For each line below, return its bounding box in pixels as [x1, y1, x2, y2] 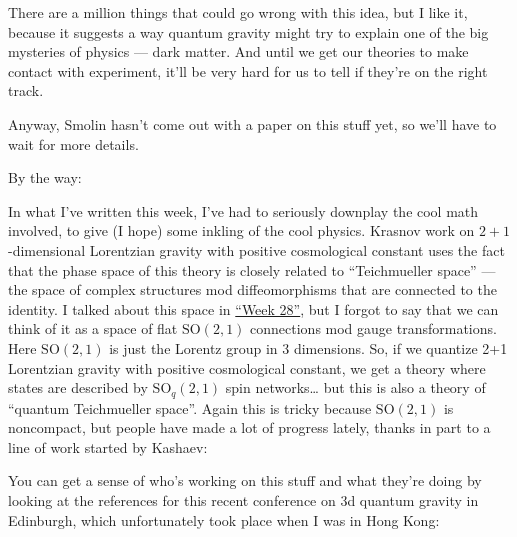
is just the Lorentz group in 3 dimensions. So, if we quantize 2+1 [109, 337, 508, 358]
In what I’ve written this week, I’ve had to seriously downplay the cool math [8, 200, 479, 221]
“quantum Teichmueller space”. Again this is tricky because [8, 397, 372, 418]
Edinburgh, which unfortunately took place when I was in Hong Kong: [8, 509, 440, 530]
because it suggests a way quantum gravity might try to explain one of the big [8, 21, 489, 42]
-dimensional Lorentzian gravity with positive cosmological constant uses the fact [8, 239, 505, 260]
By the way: [8, 167, 82, 188]
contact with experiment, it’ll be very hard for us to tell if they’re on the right [8, 60, 488, 81]
